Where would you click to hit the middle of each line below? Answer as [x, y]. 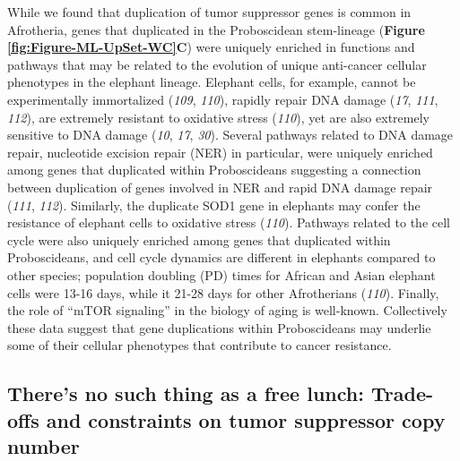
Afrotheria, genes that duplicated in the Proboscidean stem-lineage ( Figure [216, 29]
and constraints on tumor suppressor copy [246, 419]
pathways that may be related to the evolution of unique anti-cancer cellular [217, 64]
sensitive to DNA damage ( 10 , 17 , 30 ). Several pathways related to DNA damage [230, 135]
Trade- [402, 393]
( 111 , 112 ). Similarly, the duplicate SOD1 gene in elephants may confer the [214, 205]
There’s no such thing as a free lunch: [186, 393]
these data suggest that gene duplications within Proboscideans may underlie [219, 327]
